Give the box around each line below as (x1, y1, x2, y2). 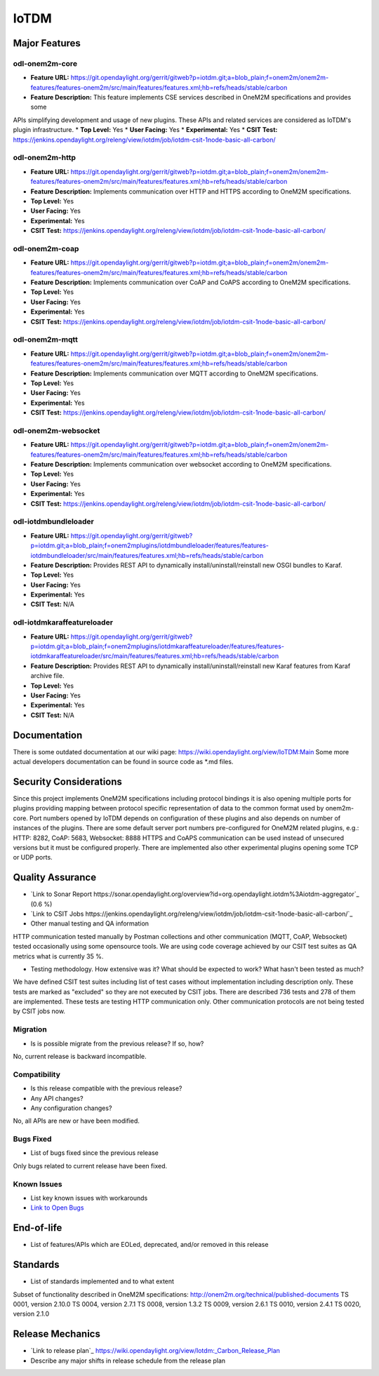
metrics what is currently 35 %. (13, 951, 104, 961)
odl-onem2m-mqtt (13, 335, 79, 345)
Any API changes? (30, 1094, 84, 1102)
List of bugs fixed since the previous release (30, 1149, 159, 1157)
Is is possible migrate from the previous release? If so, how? (30, 1039, 204, 1048)
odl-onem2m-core (13, 58, 77, 68)
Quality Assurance (13, 871, 97, 883)
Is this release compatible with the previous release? (30, 1084, 182, 1093)
